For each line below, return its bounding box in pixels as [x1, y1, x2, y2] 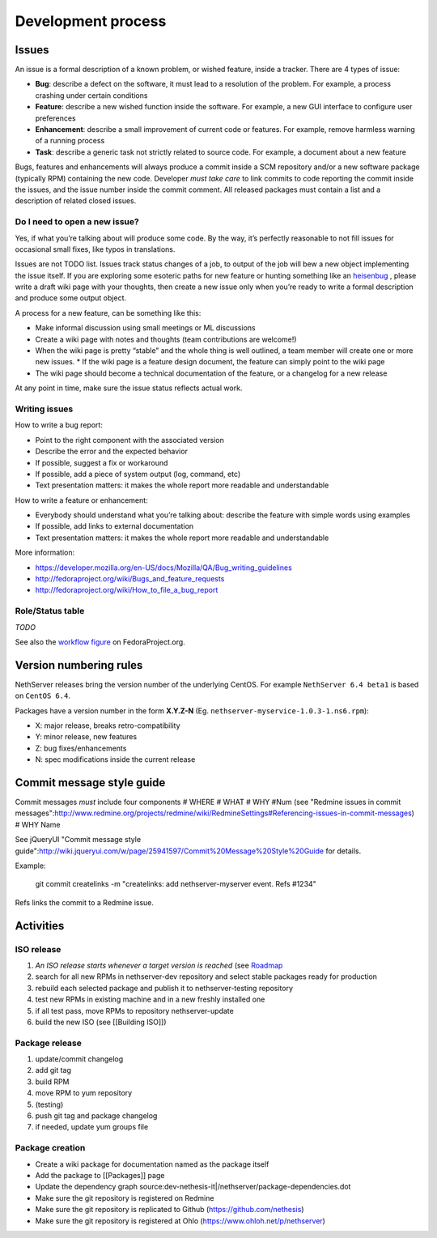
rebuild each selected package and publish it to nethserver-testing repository [35, 983, 294, 993]
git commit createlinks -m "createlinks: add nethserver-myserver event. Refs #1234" [35, 879, 317, 889]
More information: [15, 547, 75, 558]
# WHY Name [15, 819, 61, 829]
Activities [15, 919, 65, 933]
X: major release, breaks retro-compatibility [35, 721, 181, 730]
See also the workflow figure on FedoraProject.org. [15, 636, 185, 647]
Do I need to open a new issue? [15, 216, 139, 228]
